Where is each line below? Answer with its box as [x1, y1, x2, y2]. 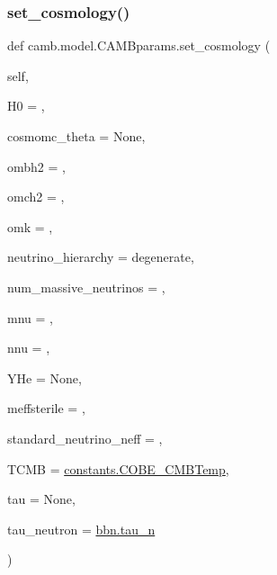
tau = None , [7, 490, 76, 508]
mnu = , [7, 308, 53, 327]
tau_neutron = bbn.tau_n [7, 519, 156, 538]
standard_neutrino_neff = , [7, 428, 163, 447]
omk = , [7, 217, 53, 236]
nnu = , [7, 338, 50, 357]
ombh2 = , [7, 157, 66, 175]
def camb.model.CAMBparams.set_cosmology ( [7, 36, 271, 55]
